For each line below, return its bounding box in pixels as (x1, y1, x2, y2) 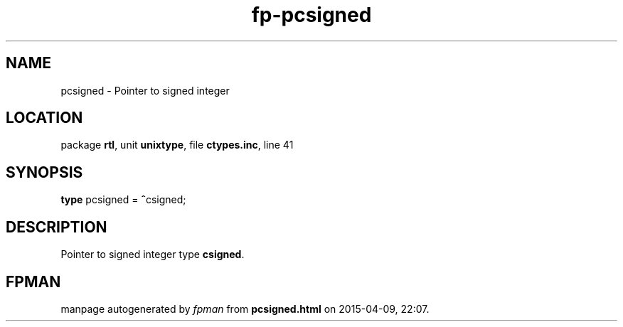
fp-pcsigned (251, 3, 372, 27)
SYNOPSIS (6, 163, 83, 181)
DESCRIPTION (6, 218, 107, 236)
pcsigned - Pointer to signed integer (60, 84, 230, 97)
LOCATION (6, 109, 83, 127)
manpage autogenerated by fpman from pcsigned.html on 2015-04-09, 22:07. (60, 302, 430, 315)
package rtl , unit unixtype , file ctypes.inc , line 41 (60, 139, 294, 151)
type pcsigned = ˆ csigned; (60, 193, 186, 206)
